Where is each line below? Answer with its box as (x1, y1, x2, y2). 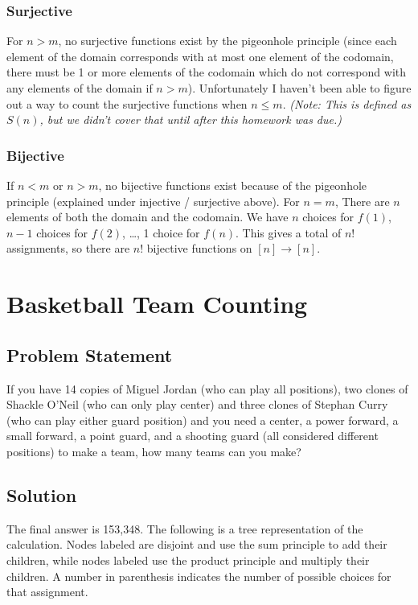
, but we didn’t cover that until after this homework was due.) (39, 111, 342, 128)
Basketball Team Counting (6, 287, 308, 320)
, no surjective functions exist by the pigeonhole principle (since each (58, 32, 397, 49)
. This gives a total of (236, 224, 342, 241)
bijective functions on (146, 240, 252, 257)
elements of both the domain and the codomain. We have (6, 208, 289, 225)
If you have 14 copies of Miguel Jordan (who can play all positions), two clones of (6, 380, 408, 397)
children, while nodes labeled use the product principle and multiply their (6, 551, 370, 568)
